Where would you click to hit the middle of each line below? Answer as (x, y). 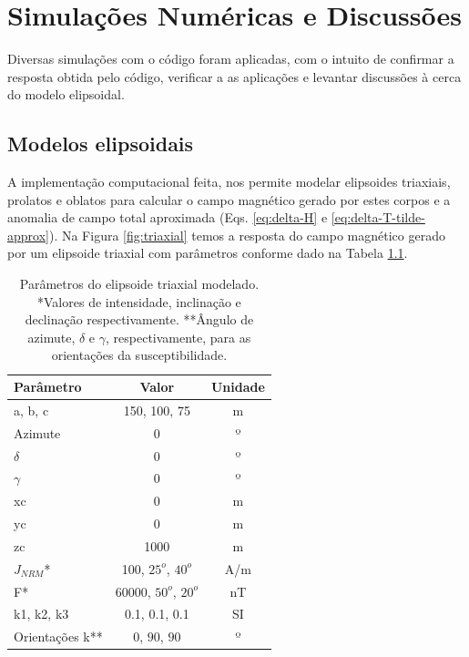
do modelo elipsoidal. (66, 94)
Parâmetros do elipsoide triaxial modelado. (139, 284)
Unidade (238, 387)
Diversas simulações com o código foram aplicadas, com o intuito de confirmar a (231, 59)
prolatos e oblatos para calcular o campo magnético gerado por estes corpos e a (229, 199)
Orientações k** (58, 636)
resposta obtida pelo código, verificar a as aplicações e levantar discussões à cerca (234, 76)
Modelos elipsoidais (101, 144)
